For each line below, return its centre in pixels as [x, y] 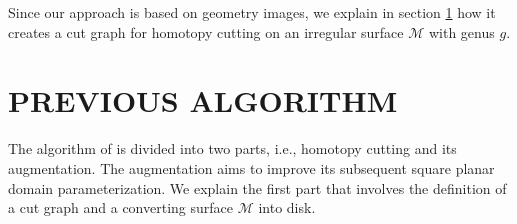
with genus [461, 31]
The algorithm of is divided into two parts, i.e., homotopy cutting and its [232, 148]
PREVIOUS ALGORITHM [203, 100]
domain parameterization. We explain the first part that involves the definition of [257, 187]
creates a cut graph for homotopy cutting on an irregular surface [206, 31]
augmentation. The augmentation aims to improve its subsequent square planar [251, 167]
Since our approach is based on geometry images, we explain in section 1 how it [252, 12]
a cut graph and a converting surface [120, 207]
